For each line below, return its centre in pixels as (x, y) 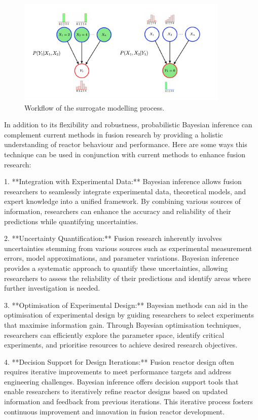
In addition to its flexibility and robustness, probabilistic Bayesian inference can (128, 125)
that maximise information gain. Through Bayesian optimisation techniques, (123, 324)
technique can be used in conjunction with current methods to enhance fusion (125, 154)
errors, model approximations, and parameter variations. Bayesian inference (122, 258)
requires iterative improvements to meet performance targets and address (118, 372)
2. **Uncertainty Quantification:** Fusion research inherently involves (113, 238)
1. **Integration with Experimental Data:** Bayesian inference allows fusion (123, 181)
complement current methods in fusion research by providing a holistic (114, 134)
